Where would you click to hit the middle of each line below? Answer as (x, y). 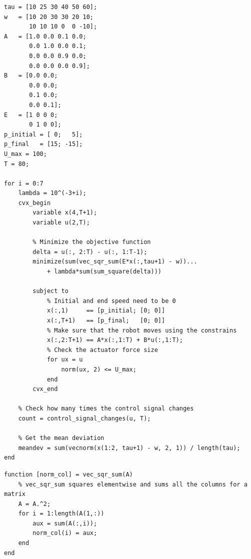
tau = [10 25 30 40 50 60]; (51, 7)
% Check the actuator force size (102, 350)
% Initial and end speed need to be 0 (111, 301)
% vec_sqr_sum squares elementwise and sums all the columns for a (133, 484)
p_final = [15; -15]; (43, 144)
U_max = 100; (25, 154)
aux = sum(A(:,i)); (65, 523)
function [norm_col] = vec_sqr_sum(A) (68, 474)
